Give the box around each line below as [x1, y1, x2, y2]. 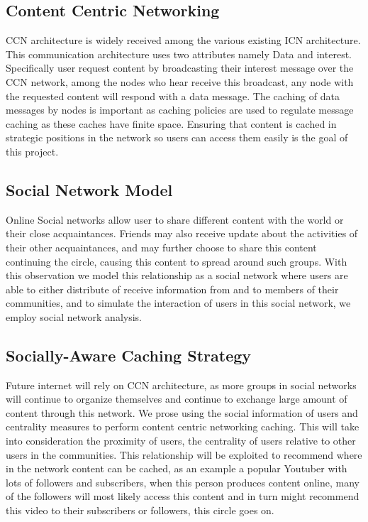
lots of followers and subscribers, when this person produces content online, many [6, 474, 359, 489]
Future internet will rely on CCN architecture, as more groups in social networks [6, 377, 357, 392]
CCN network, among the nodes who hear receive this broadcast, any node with [6, 74, 354, 89]
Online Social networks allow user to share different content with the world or [6, 212, 344, 227]
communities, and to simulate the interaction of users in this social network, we [6, 295, 351, 310]
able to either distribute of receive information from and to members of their [6, 281, 339, 296]
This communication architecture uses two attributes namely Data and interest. [6, 46, 352, 61]
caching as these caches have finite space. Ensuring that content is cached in [6, 116, 337, 131]
